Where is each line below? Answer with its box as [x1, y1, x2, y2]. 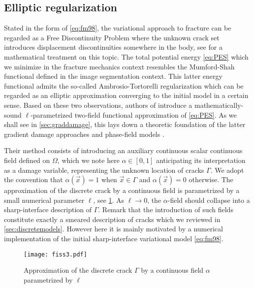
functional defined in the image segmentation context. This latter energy [4, 71, 222, 81]
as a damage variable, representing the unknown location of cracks [4, 164, 204, 175]
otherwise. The [189, 174, 233, 185]
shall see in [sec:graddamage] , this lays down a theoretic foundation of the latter [4, 119, 246, 129]
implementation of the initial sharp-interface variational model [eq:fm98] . [4, 233, 223, 244]
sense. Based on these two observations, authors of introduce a [4, 99, 192, 110]
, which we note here [57, 155, 120, 165]
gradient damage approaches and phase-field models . [4, 128, 164, 139]
